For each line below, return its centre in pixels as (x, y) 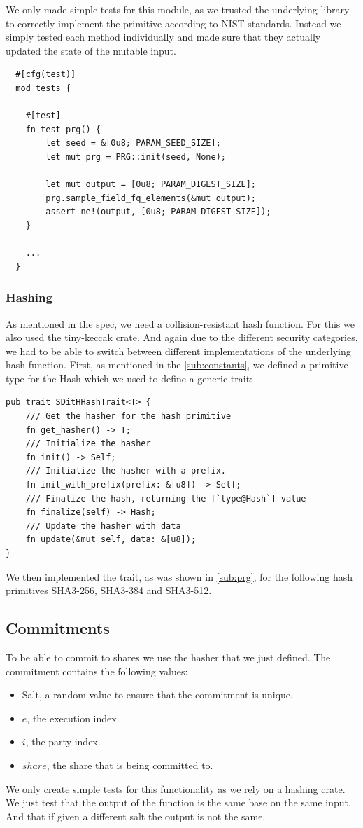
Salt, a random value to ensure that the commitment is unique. (157, 695)
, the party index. (63, 741)
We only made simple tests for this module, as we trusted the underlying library (178, 9)
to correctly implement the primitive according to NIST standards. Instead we (173, 23)
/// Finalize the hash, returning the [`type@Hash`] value (166, 498)
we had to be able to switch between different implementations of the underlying (178, 351)
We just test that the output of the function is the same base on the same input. (178, 802)
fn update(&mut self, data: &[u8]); (111, 540)
